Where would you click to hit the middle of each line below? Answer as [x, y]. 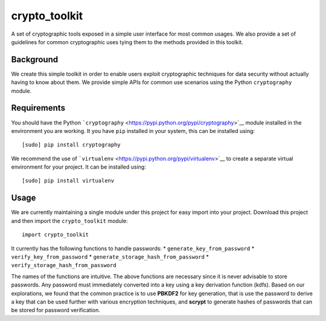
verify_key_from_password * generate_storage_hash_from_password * [110, 256]
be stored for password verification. [56, 310]
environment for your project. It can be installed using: [78, 167]
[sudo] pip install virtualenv [68, 181]
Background [35, 60]
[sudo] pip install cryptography [71, 145]
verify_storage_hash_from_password [64, 265]
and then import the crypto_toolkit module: [69, 221]
